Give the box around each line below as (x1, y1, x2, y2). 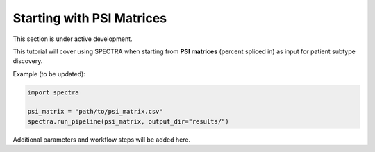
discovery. (12, 57, 43, 65)
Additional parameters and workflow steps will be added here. (12, 135, 191, 144)
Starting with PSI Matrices (12, 10, 167, 26)
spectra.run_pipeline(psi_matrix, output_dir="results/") (27, 117, 229, 125)
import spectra (27, 88, 79, 96)
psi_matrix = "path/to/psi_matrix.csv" (27, 108, 163, 116)
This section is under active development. (12, 35, 133, 43)
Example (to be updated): (12, 69, 86, 78)
